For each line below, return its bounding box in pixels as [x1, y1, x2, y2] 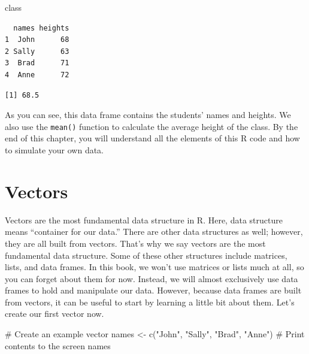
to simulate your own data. [5, 144, 104, 156]
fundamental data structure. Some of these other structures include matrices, [5, 249, 287, 261]
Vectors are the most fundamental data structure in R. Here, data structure [5, 213, 283, 226]
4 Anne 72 [5, 70, 69, 79]
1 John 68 [5, 35, 69, 44]
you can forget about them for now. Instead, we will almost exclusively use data [5, 272, 298, 285]
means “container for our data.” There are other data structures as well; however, [5, 225, 303, 238]
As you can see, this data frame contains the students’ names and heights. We [5, 108, 291, 121]
